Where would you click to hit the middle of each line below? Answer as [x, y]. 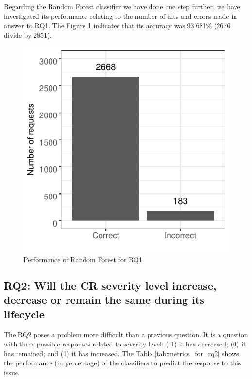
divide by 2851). [28, 35]
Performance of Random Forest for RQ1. [84, 259]
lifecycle [24, 314]
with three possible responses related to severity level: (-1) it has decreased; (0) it [125, 344]
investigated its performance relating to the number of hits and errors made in [121, 16]
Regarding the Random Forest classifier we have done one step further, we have [122, 6]
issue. [12, 372]
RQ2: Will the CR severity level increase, [110, 285]
